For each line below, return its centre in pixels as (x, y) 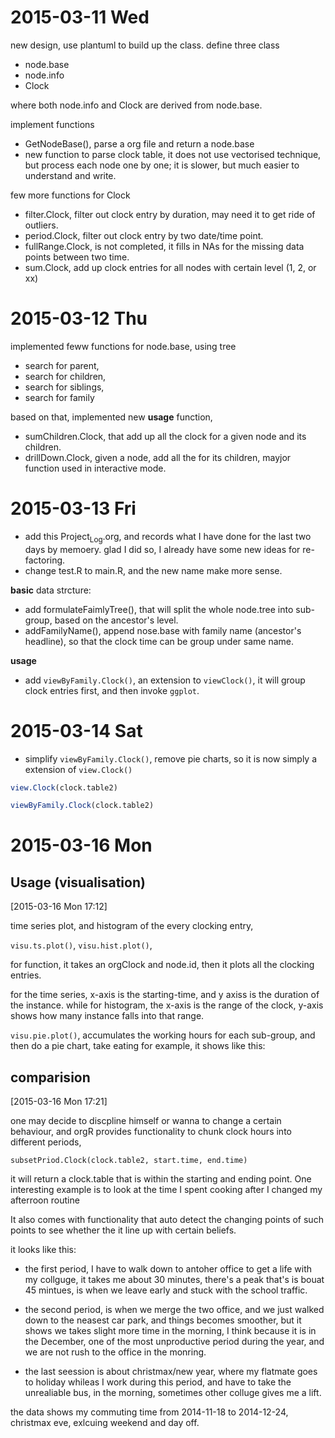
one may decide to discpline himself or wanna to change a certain (146, 1121)
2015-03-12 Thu (79, 318)
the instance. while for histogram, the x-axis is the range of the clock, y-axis (167, 1005)
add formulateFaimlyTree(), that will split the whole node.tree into (159, 609)
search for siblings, (64, 387)
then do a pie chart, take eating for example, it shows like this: (138, 1046)
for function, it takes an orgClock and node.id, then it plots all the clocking (162, 965)
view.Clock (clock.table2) (64, 787)
